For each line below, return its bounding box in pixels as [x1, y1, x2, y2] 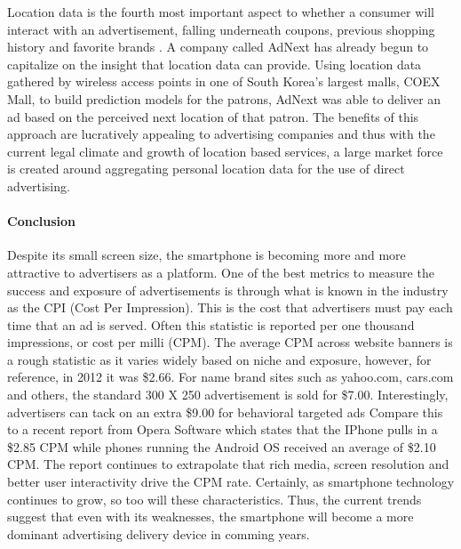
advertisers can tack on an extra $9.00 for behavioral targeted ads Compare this [7, 402, 443, 421]
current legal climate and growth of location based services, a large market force [7, 141, 443, 160]
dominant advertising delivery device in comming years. [7, 524, 310, 543]
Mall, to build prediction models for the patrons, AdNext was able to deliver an [7, 89, 441, 108]
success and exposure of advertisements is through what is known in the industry [7, 280, 449, 299]
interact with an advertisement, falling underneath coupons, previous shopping [7, 20, 435, 38]
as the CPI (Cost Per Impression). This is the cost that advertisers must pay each [7, 298, 453, 317]
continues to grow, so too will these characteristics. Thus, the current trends [7, 489, 422, 508]
